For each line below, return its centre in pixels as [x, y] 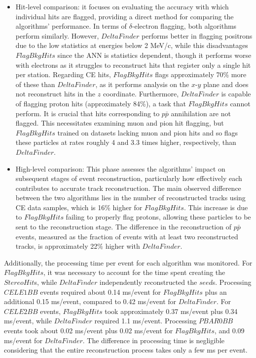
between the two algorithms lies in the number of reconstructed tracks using [130, 198]
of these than [35, 84]
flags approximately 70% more [201, 74]
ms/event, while [28, 321]
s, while [46, 282]
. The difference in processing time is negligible [154, 340]
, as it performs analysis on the [142, 84]
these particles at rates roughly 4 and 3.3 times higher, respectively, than [126, 142]
